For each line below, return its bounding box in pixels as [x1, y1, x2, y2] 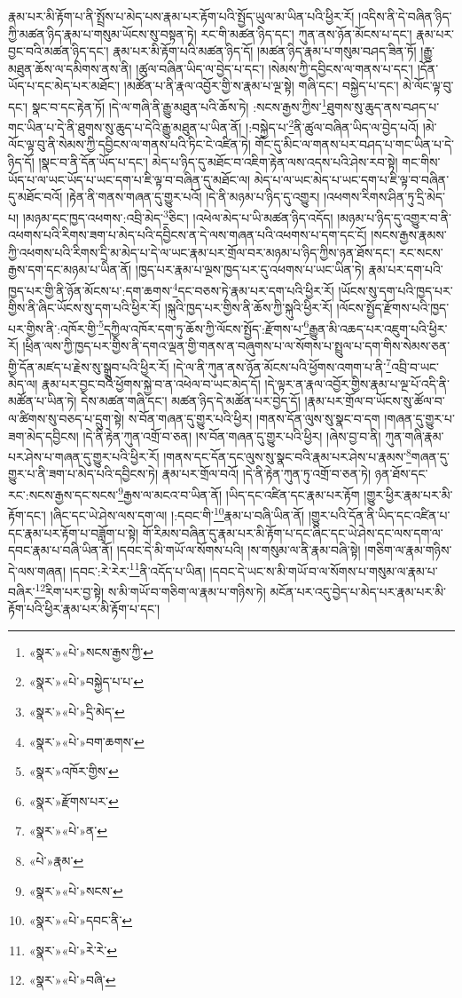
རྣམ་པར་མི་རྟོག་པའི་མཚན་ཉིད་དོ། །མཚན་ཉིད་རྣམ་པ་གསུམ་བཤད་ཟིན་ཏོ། [113, 42, 417, 60]
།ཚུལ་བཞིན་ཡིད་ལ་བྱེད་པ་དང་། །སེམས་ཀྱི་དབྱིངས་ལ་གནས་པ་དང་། [136, 59, 413, 77]
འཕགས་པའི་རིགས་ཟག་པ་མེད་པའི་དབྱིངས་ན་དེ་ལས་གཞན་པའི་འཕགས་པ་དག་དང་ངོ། [8, 226, 367, 244]
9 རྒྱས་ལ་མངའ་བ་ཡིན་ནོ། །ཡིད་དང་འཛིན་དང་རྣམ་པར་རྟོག [118, 483, 360, 503]
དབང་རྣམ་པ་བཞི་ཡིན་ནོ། [8, 541, 114, 559]
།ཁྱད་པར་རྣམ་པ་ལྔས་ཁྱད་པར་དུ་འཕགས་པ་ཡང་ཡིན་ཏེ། [135, 260, 364, 279]
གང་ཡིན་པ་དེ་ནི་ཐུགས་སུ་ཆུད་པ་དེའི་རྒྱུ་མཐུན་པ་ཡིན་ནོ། [8, 117, 242, 136]
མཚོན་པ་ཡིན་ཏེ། [8, 392, 77, 410]
